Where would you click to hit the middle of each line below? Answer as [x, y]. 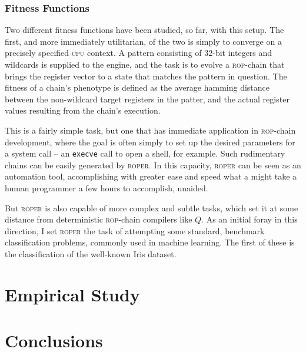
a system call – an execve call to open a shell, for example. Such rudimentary [145, 153]
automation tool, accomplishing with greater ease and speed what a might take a [151, 176]
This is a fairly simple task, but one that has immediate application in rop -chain [150, 130]
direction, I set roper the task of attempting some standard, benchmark [135, 230]
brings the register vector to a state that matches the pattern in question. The [146, 76]
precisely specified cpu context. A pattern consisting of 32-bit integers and [139, 53]
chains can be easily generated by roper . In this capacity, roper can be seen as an [153, 165]
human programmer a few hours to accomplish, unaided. [107, 188]
